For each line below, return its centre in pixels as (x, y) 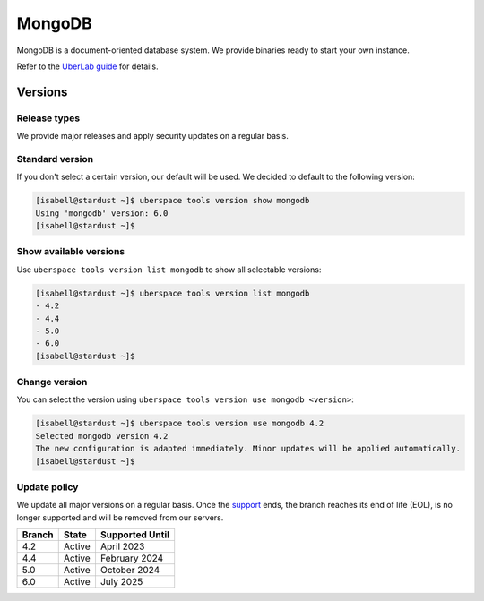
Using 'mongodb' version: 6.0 (102, 213)
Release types (48, 118)
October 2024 (130, 571)
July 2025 (121, 582)
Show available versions (71, 252)
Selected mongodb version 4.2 (102, 436)
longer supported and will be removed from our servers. (120, 517)
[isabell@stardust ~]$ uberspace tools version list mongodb (173, 293)
